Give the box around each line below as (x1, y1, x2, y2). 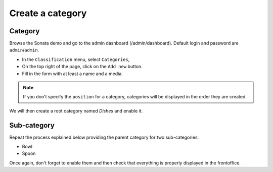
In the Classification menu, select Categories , (22, 56, 130, 63)
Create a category (9, 8, 87, 19)
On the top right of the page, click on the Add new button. (22, 64, 143, 70)
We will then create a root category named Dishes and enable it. (9, 107, 143, 113)
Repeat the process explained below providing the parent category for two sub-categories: (9, 134, 199, 140)
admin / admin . (9, 47, 39, 53)
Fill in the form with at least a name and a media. (22, 71, 123, 77)
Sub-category (9, 121, 55, 130)
